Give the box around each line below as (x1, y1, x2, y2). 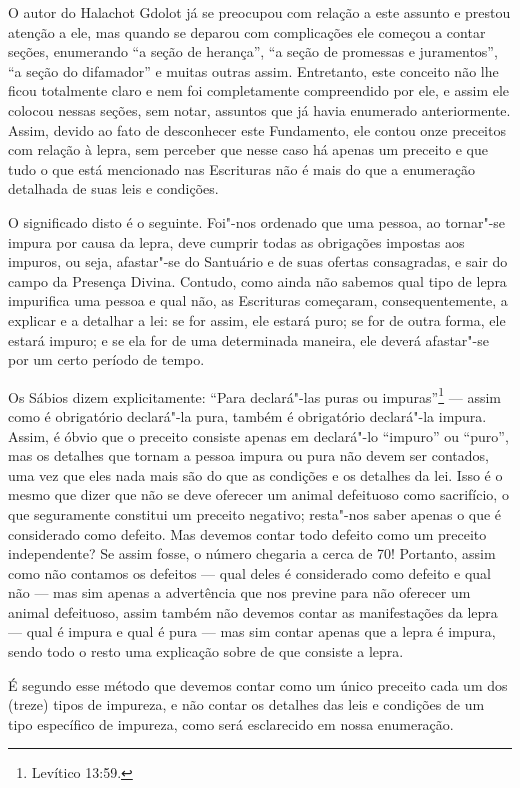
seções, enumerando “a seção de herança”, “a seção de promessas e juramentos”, (8, 41, 498, 62)
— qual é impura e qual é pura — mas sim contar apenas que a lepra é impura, (8, 621, 496, 642)
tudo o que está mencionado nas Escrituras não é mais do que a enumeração (8, 158, 475, 179)
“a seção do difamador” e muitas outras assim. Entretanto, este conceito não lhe (8, 60, 499, 81)
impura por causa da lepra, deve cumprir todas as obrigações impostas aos (8, 231, 465, 252)
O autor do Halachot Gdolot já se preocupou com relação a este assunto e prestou (8, 2, 511, 22)
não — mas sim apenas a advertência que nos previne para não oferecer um (8, 582, 471, 603)
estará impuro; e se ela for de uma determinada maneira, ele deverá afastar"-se (8, 329, 489, 350)
